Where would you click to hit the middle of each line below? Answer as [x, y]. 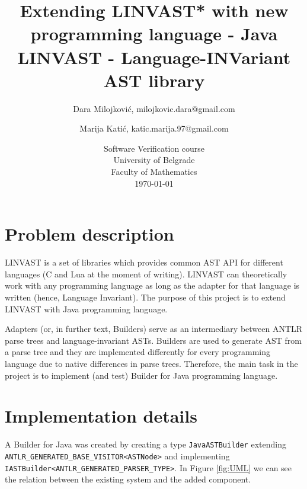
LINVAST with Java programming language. [86, 309]
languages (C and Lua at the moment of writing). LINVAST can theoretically [146, 274]
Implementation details [101, 416]
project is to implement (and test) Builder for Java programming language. [141, 375]
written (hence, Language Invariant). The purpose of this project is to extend [145, 297]
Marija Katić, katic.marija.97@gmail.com [154, 128]
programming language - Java [154, 33]
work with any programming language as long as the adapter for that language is [152, 285]
